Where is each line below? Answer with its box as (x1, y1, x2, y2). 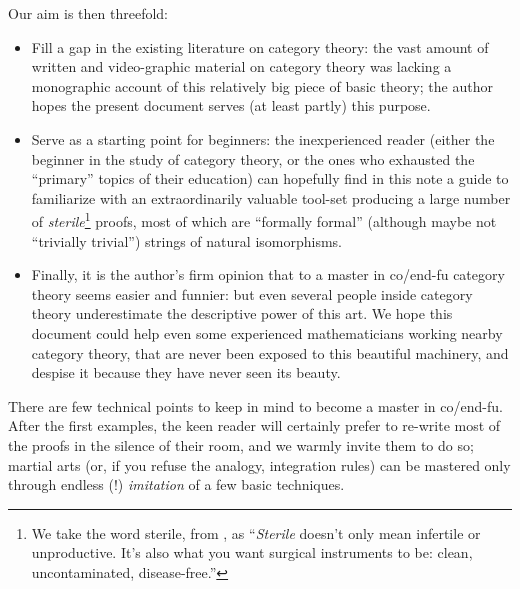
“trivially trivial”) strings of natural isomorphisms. (31, 230, 342, 251)
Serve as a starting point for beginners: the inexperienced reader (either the (31, 128, 495, 149)
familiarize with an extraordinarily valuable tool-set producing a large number (31, 187, 511, 208)
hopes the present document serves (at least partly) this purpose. (31, 95, 431, 116)
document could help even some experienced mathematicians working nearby (31, 322, 503, 343)
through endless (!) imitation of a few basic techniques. (8, 474, 345, 495)
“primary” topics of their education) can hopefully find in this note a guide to (31, 168, 509, 189)
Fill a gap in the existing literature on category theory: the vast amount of (31, 36, 489, 57)
